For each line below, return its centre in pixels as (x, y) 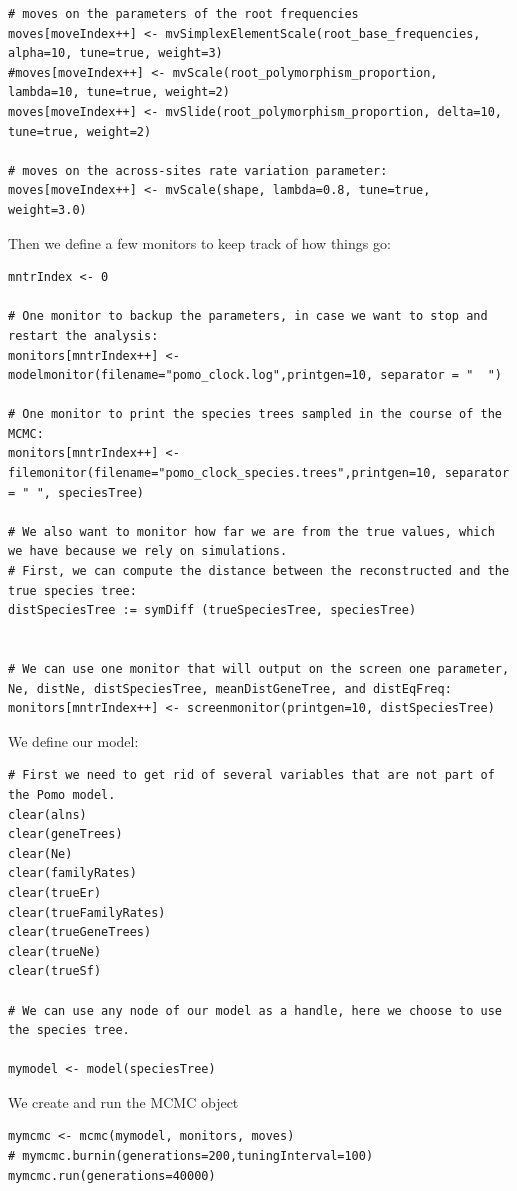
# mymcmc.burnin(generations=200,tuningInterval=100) (191, 1156)
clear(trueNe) (55, 951)
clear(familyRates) (72, 873)
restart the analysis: (83, 335)
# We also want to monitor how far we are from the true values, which (251, 531)
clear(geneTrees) (65, 834)
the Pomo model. (62, 794)
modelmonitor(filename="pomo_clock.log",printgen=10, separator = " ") (255, 375)
